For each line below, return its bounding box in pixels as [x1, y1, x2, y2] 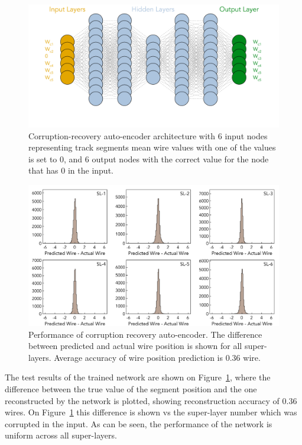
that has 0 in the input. [28, 164, 113, 177]
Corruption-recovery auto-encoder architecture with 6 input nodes [28, 129, 268, 142]
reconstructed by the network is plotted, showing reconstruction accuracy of [5, 394, 280, 406]
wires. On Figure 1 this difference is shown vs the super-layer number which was [5, 406, 297, 418]
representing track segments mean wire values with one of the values [28, 141, 276, 153]
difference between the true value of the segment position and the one [5, 383, 257, 395]
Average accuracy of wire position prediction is [54, 351, 223, 363]
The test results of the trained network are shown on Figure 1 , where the [5, 371, 271, 383]
